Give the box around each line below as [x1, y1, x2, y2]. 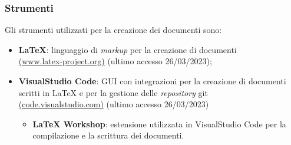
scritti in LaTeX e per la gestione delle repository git [18, 86, 208, 98]
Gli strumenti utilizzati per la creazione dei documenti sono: [5, 24, 222, 36]
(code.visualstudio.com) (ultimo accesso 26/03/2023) [18, 98, 209, 110]
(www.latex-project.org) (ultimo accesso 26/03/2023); [18, 55, 212, 67]
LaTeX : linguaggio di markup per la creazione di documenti [18, 43, 237, 55]
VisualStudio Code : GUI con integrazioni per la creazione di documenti [18, 75, 286, 87]
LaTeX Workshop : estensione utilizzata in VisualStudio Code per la [32, 117, 286, 130]
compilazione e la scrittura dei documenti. [32, 129, 184, 141]
